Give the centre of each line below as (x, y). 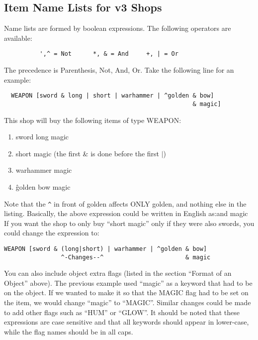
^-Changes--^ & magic (136, 257)
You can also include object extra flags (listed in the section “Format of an (118, 273)
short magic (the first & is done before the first (87, 153)
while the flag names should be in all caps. (69, 331)
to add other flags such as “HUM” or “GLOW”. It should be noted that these (122, 312)
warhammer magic (44, 170)
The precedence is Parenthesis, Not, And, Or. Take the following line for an (119, 70)
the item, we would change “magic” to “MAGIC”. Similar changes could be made (128, 302)
